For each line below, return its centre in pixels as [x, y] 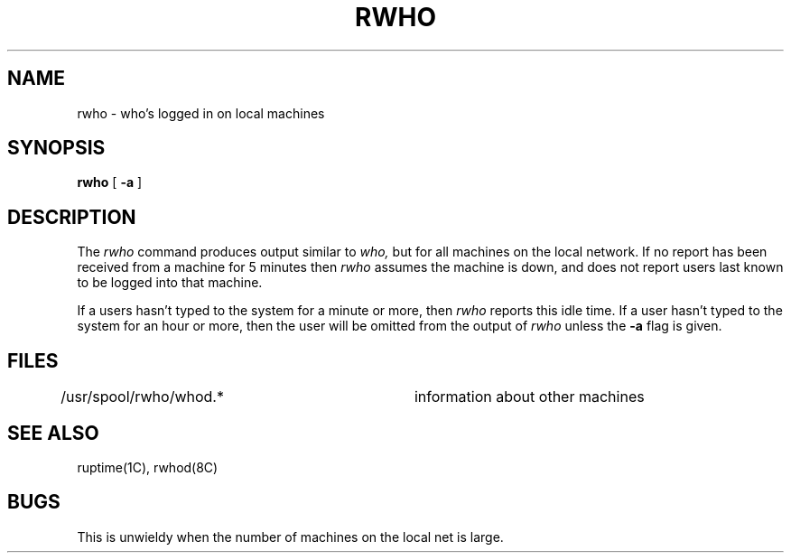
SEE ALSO [53, 433]
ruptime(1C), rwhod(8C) [148, 467]
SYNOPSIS [56, 148]
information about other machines [529, 397]
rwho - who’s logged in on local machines [201, 113]
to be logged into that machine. [170, 283]
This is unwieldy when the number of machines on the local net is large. [290, 537]
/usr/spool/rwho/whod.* [142, 397]
